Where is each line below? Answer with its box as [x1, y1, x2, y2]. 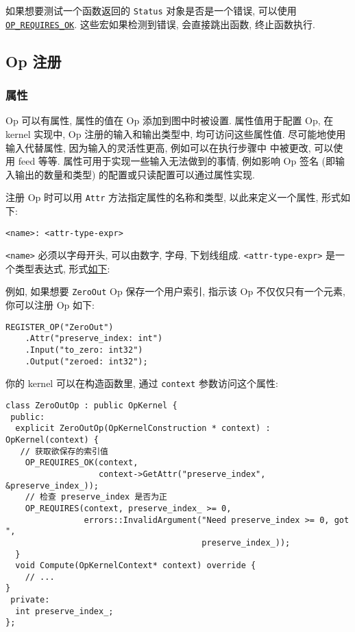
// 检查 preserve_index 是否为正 [25, 492, 168, 502]
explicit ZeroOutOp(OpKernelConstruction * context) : [15, 423, 271, 434]
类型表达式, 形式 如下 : [14, 261, 110, 275]
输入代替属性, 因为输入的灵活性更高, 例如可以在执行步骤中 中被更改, [5, 140, 311, 154]
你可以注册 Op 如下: [5, 298, 95, 312]
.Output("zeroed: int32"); [25, 356, 148, 366]
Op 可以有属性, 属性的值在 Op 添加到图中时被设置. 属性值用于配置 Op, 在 [5, 113, 334, 128]
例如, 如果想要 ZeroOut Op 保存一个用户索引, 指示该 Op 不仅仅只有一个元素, [5, 284, 345, 299]
